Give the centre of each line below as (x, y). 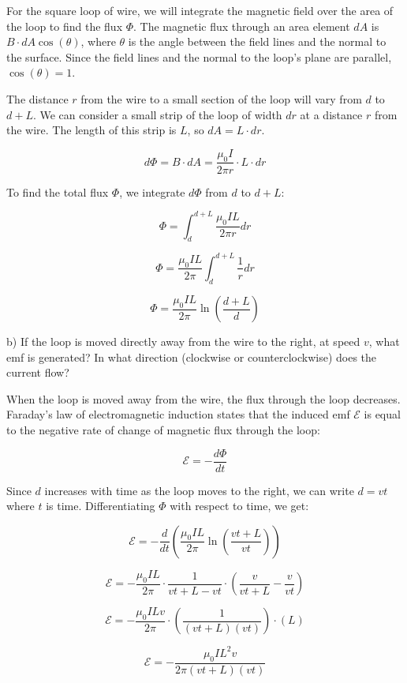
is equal (382, 414)
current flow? (38, 372)
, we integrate (152, 191)
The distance (37, 98)
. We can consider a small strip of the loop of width (157, 114)
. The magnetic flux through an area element (242, 26)
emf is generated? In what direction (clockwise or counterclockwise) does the (192, 357)
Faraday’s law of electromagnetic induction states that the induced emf (178, 414)
